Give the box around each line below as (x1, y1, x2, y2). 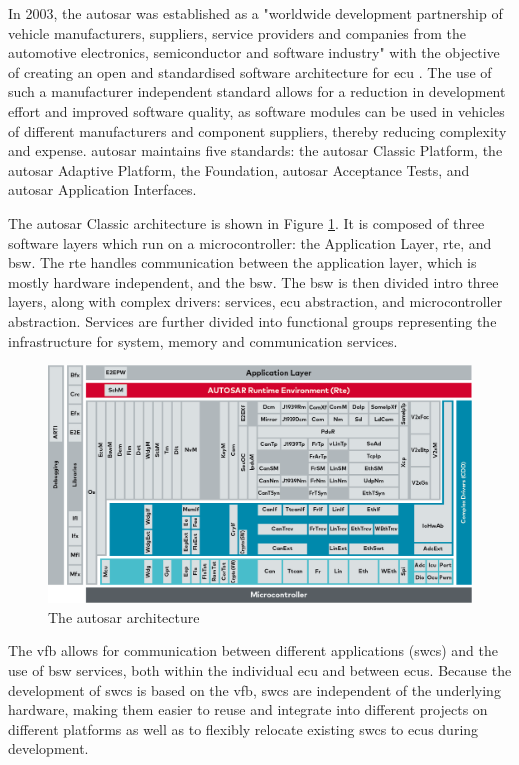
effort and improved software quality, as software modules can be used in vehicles (8, 100, 505, 121)
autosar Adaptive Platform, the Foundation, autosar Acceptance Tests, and (8, 159, 470, 180)
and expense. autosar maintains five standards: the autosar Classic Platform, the (8, 140, 503, 161)
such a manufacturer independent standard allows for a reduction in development (8, 81, 506, 102)
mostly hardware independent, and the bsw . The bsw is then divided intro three (8, 271, 499, 292)
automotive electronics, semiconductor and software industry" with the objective (8, 42, 500, 63)
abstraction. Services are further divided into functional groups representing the (8, 310, 497, 331)
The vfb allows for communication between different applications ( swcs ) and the (8, 640, 499, 661)
